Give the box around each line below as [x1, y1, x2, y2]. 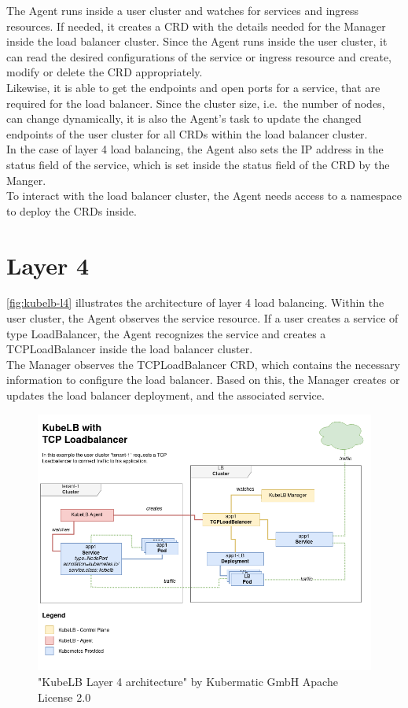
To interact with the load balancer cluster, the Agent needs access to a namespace [6, 187, 402, 204]
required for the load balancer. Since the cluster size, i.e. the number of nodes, [6, 94, 385, 111]
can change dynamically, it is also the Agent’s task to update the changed [6, 110, 362, 127]
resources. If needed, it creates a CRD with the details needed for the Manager [6, 17, 386, 34]
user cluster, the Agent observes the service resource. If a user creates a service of [6, 310, 399, 326]
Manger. [6, 171, 46, 188]
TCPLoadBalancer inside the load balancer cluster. [6, 341, 253, 357]
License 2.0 [38, 688, 91, 705]
